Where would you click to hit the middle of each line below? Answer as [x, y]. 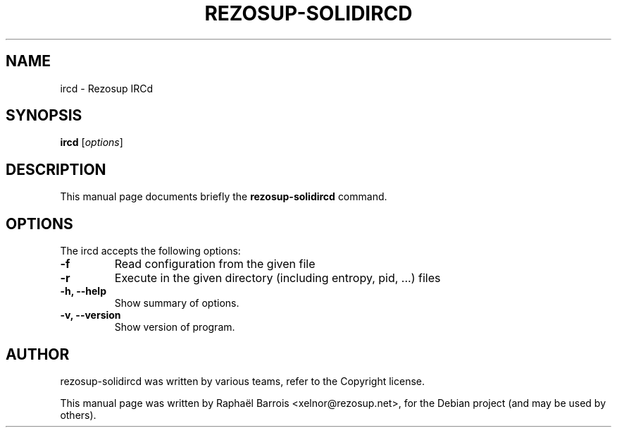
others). [78, 415]
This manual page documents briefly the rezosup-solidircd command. [224, 197]
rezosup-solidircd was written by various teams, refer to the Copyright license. [242, 381]
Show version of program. [175, 327]
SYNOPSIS [44, 116]
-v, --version [91, 315]
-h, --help [83, 291]
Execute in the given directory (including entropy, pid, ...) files [278, 278]
